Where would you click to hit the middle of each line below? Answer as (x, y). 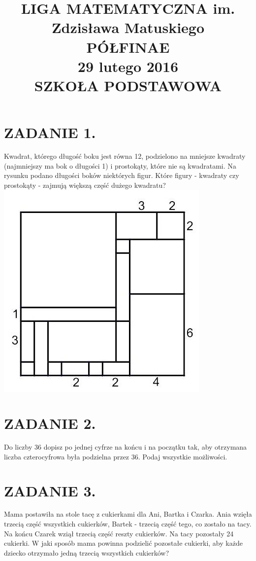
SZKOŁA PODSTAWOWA (128, 85)
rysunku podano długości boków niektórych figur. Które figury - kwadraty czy (122, 175)
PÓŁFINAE (128, 47)
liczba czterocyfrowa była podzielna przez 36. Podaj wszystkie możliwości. (116, 456)
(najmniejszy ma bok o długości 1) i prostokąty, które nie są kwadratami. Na (120, 165)
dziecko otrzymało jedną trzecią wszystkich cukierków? (87, 552)
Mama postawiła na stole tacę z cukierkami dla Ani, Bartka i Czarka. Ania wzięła (128, 514)
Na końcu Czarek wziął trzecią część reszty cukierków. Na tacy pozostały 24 (119, 533)
